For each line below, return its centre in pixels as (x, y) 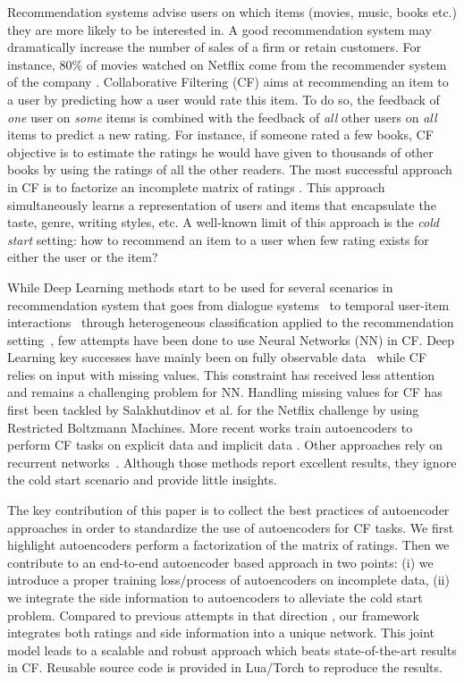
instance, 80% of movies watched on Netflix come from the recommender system (227, 64)
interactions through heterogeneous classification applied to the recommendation (231, 322)
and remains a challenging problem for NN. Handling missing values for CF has (225, 392)
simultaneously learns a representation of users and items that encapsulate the (222, 204)
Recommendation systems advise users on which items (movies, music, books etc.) (232, 12)
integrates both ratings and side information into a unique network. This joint (221, 632)
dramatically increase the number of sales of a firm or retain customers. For (214, 47)
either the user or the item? (83, 257)
